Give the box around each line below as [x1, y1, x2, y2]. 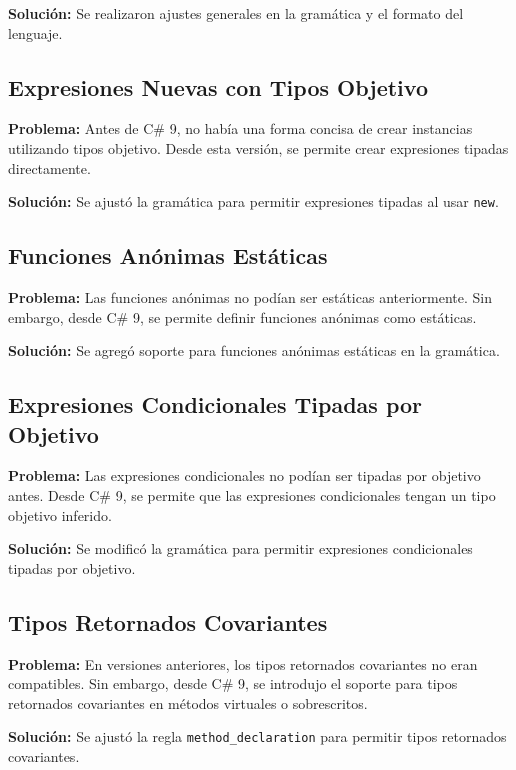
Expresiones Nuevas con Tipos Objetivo [8, 71, 428, 102]
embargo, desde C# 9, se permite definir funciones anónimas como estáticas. [8, 306, 477, 327]
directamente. [8, 157, 91, 178]
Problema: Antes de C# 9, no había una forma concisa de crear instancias [8, 118, 473, 139]
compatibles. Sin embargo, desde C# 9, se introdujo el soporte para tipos [8, 673, 458, 694]
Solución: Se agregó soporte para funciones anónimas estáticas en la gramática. [8, 340, 500, 361]
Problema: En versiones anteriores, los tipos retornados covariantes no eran [8, 653, 478, 674]
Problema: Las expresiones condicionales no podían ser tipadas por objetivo [8, 465, 481, 486]
